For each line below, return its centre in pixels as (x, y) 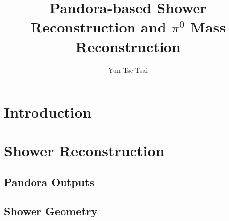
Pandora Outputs (49, 182)
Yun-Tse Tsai (128, 70)
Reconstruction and (98, 27)
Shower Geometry (51, 210)
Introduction (48, 112)
